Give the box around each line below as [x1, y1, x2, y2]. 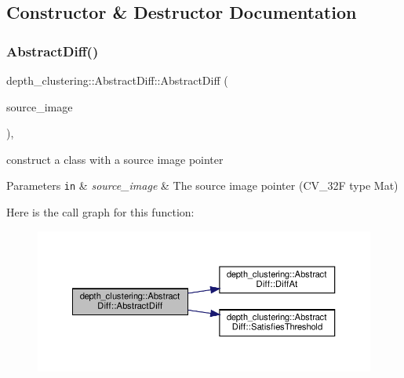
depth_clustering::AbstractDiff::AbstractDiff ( [6, 72, 228, 88]
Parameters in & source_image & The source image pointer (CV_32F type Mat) [6, 177, 399, 194]
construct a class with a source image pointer [6, 151, 224, 167]
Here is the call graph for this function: [6, 204, 195, 220]
